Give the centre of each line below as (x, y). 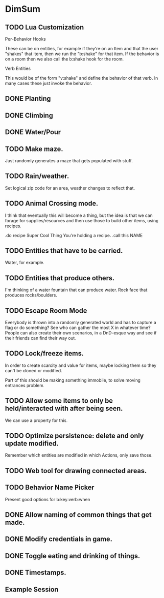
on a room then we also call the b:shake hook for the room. (64, 59)
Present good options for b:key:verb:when (48, 499)
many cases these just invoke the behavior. (48, 83)
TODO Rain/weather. (37, 176)
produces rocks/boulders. (31, 295)
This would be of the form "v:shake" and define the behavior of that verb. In (82, 78)
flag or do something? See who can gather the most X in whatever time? (78, 328)
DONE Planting (28, 99)
